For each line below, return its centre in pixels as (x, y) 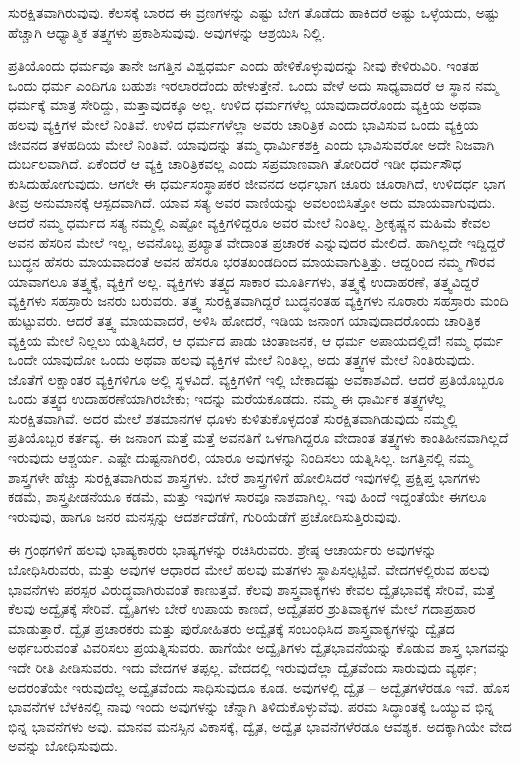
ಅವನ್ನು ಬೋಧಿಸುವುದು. (63, 745)
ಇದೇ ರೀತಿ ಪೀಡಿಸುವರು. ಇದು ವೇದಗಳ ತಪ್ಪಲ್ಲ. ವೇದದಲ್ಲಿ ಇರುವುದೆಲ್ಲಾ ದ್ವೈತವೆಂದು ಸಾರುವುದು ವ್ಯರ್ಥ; (242, 667)
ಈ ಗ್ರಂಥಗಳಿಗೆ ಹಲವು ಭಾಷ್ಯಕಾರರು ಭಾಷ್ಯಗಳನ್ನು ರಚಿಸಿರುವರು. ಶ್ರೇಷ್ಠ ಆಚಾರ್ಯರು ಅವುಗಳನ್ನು (222, 549)
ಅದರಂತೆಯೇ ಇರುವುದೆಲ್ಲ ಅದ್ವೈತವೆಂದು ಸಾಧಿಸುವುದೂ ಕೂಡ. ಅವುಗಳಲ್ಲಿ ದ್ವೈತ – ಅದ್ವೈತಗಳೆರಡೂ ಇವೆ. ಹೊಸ (259, 686)
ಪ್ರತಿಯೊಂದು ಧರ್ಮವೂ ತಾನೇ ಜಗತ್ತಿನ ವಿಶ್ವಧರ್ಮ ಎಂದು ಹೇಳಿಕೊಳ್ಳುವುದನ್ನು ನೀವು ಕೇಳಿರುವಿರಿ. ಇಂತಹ (243, 65)
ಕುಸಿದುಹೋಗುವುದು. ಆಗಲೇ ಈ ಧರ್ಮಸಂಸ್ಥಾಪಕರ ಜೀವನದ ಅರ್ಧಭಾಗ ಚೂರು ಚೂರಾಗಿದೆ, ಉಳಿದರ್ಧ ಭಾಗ (257, 182)
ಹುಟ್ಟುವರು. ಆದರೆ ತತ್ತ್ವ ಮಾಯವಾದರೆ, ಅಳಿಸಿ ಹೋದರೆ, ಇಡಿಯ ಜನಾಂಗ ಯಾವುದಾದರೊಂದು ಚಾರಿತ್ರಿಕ (244, 319)
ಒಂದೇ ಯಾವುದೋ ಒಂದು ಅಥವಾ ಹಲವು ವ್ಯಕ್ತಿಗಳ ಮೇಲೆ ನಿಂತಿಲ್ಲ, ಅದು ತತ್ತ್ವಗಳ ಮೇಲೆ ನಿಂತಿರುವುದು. (241, 359)
